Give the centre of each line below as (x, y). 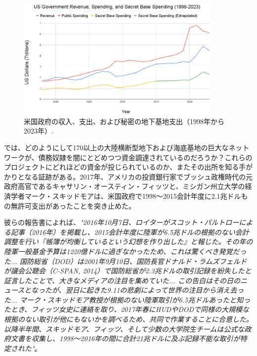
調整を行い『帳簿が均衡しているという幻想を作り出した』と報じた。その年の (128, 242)
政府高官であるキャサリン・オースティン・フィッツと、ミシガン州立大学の (125, 186)
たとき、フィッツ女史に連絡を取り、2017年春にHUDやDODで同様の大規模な (127, 309)
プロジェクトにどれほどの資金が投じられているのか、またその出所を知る (122, 167)
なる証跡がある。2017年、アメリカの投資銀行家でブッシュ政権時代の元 (138, 176)
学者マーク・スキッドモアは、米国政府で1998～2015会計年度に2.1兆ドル (126, 196)
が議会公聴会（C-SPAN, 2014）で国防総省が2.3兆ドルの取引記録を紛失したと (128, 271)
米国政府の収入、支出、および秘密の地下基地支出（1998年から (124, 121)
